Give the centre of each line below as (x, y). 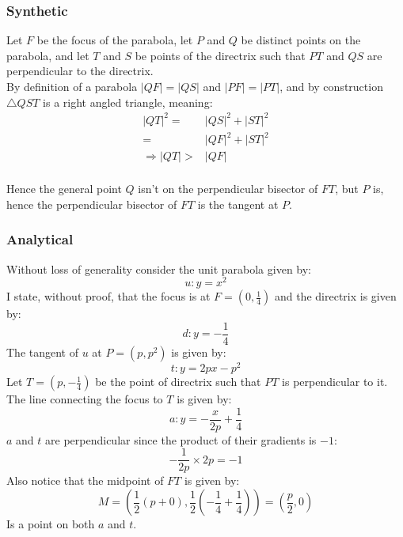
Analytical (40, 239)
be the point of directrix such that (178, 382)
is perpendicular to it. (335, 382)
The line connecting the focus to (85, 399)
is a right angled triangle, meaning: (128, 102)
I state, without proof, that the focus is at (108, 296)
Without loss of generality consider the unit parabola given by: (159, 268)
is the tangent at (238, 204)
